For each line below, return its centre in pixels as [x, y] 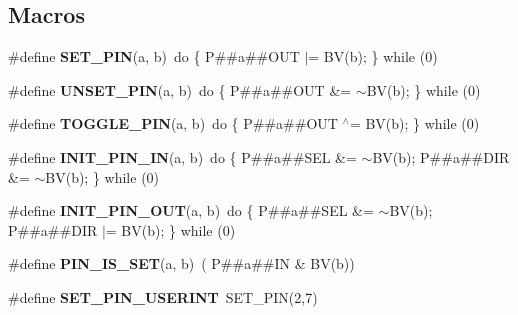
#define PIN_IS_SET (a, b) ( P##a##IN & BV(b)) [181, 263]
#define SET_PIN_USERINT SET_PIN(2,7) [163, 296]
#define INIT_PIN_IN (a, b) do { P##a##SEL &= [182, 156]
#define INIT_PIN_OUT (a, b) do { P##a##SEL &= [191, 210]
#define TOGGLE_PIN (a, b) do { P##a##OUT [173, 123]
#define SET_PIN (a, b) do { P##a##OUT [154, 56]
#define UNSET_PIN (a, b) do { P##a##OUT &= [180, 89]
